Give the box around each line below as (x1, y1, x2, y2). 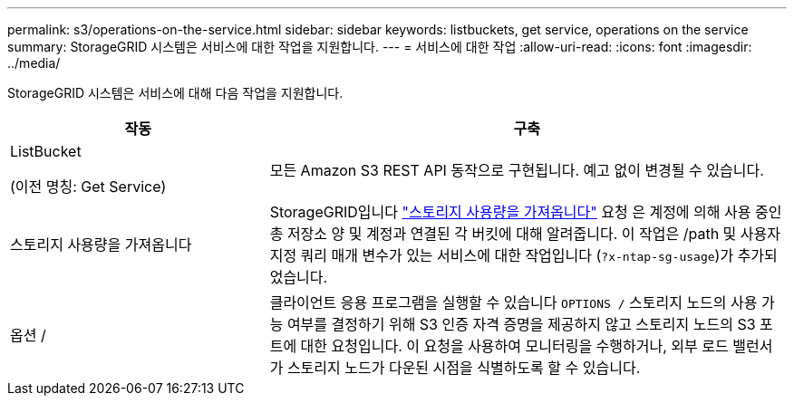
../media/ (7, 55, 61, 71)
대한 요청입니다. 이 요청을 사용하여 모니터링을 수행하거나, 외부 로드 (300, 337, 729, 355)
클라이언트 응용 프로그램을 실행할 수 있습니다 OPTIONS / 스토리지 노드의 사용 (269, 293, 758, 312)
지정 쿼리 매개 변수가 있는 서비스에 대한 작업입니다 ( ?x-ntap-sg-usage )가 (269, 246, 734, 264)
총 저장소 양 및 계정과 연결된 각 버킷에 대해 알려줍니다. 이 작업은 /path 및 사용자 (269, 225, 780, 243)
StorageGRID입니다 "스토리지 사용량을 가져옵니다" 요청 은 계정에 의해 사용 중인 (269, 203, 782, 221)
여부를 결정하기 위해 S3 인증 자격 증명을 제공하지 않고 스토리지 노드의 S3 (286, 315, 756, 333)
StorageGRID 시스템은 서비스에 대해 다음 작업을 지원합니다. (7, 85, 344, 101)
